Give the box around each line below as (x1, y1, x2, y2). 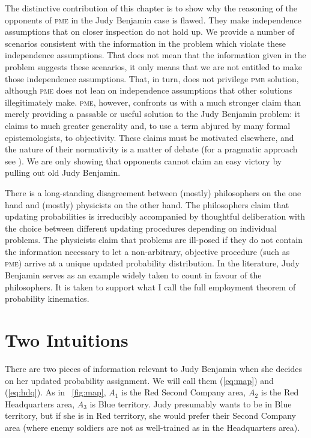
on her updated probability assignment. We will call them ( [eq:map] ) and (5, 374, 274, 386)
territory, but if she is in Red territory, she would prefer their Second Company (5, 409, 296, 422)
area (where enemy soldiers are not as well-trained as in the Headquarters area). (5, 421, 300, 433)
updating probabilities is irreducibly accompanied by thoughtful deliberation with (5, 210, 306, 223)
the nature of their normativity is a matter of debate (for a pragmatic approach (5, 143, 298, 155)
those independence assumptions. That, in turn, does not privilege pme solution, (5, 72, 299, 85)
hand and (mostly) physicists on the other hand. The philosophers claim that (5, 198, 289, 211)
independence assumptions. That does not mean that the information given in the (5, 49, 306, 61)
